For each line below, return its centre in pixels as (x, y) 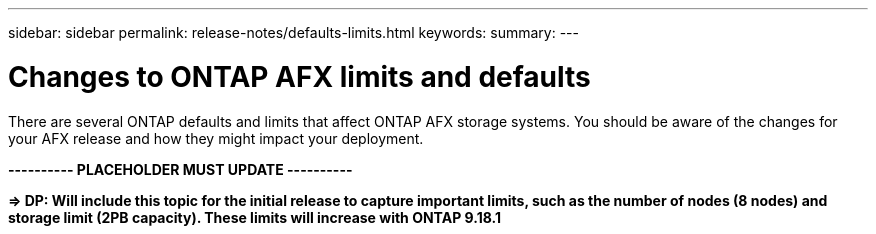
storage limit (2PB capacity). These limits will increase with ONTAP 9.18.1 (254, 217)
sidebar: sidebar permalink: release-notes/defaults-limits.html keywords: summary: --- (293, 32)
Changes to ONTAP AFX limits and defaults (299, 76)
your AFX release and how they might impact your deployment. (216, 138)
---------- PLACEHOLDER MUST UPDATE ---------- (180, 169)
